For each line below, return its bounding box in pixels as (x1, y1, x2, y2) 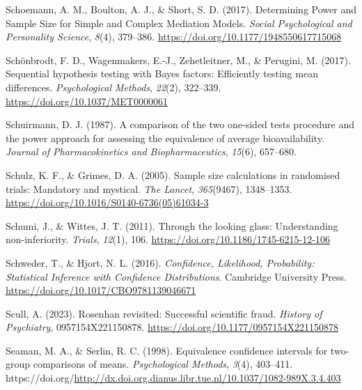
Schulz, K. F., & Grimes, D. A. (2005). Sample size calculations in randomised (6, 167, 340, 182)
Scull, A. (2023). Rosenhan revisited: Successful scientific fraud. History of (6, 306, 322, 320)
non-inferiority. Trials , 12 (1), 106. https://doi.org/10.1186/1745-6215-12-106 (6, 232, 330, 247)
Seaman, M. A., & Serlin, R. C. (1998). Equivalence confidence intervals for (6, 343, 328, 357)
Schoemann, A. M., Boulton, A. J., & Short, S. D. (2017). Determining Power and (6, 2, 356, 16)
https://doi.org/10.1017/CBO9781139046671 (6, 283, 196, 297)
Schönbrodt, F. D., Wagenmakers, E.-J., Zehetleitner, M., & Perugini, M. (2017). (6, 52, 351, 67)
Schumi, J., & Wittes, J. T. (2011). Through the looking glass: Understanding (6, 218, 338, 233)
